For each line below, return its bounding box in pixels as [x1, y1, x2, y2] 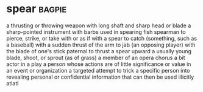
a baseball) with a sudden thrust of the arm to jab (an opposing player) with [6, 41, 196, 48]
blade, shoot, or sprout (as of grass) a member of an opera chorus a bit [6, 54, 185, 61]
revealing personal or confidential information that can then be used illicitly [6, 73, 194, 80]
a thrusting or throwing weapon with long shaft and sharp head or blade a [6, 22, 191, 29]
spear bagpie [6, 2, 67, 16]
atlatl [6, 79, 19, 87]
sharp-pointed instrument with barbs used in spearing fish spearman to [6, 28, 186, 35]
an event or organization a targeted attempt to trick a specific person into [6, 67, 190, 74]
